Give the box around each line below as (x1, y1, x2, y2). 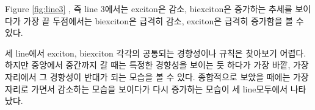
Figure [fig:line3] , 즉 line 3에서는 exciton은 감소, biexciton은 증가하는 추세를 (5, 2, 292, 15)
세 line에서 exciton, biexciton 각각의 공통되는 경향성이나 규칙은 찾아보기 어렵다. (5, 46, 306, 59)
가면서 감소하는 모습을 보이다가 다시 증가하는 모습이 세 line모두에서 (31, 82, 288, 95)
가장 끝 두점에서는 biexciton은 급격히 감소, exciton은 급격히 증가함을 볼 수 (23, 14, 304, 27)
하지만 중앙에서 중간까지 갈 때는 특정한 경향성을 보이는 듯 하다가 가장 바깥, (5, 58, 291, 71)
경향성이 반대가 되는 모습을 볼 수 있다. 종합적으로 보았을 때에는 (49, 70, 291, 83)
